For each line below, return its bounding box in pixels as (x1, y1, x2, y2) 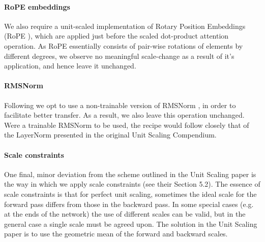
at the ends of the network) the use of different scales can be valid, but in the (4, 209, 246, 219)
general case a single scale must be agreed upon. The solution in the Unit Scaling (4, 218, 257, 229)
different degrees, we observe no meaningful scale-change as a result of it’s (4, 50, 234, 61)
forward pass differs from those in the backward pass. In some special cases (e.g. (4, 198, 254, 209)
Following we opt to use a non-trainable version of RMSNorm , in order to (4, 99, 236, 110)
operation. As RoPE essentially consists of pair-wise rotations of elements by (4, 40, 243, 51)
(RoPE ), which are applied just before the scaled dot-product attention (4, 30, 229, 41)
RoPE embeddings (4, 1, 70, 12)
